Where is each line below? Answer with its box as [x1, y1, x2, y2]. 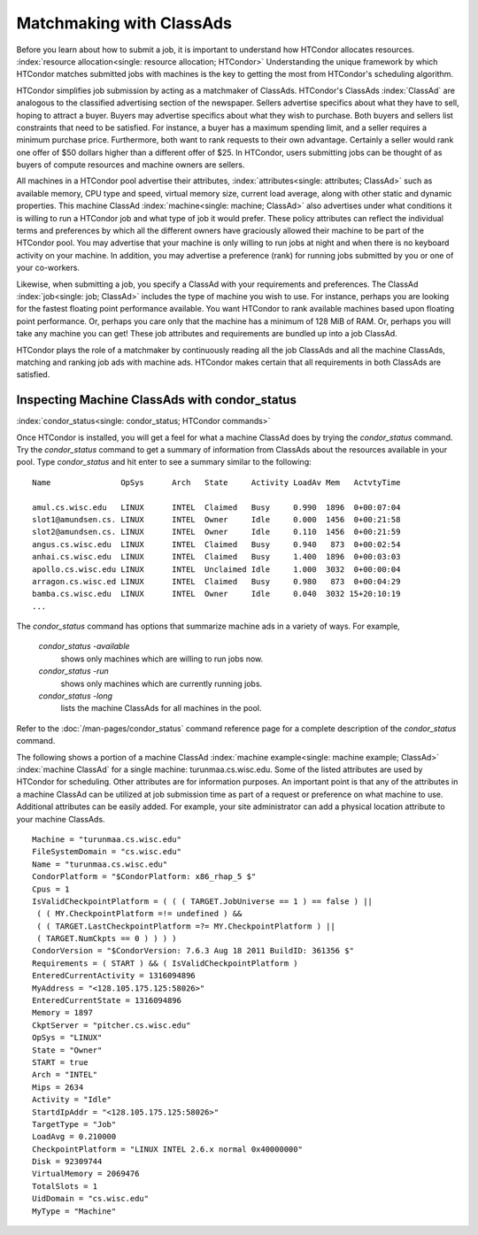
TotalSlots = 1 [32, 1181, 98, 1191]
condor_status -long [38, 691, 113, 701]
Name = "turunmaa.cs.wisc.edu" [32, 859, 168, 869]
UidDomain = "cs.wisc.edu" [32, 1193, 150, 1204]
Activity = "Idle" [32, 1094, 112, 1105]
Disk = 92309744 [32, 1156, 103, 1167]
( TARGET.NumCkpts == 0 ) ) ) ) [36, 934, 177, 944]
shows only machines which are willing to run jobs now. [60, 653, 264, 664]
